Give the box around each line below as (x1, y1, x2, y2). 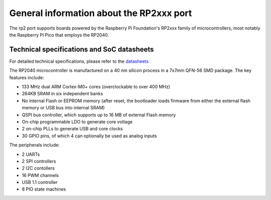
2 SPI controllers (22, 158, 56, 164)
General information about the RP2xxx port (9, 8, 192, 19)
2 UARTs (22, 151, 40, 157)
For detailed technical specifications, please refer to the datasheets (9, 58, 149, 64)
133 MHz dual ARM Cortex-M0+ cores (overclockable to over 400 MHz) (22, 84, 171, 90)
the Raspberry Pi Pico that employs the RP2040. (9, 32, 109, 38)
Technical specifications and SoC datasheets (9, 45, 154, 54)
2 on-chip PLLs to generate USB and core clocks (22, 126, 123, 132)
